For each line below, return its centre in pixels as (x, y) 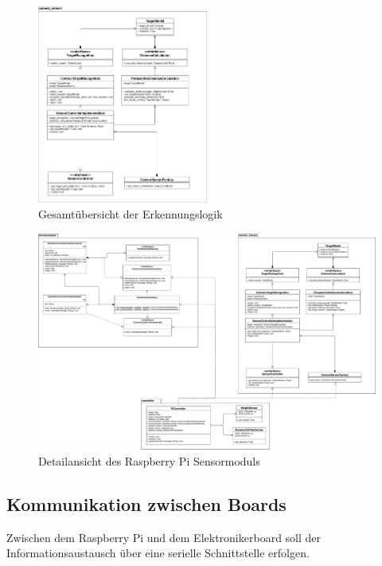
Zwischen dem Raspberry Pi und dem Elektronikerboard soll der (164, 537)
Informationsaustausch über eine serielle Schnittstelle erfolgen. (158, 553)
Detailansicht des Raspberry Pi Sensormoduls (149, 460)
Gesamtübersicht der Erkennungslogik (131, 214)
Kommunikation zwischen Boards (146, 503)
